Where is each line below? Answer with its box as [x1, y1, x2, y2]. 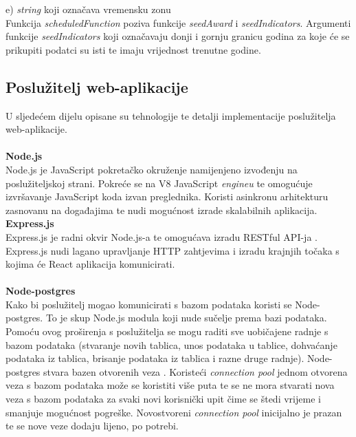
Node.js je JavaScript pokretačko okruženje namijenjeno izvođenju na [5, 162, 298, 176]
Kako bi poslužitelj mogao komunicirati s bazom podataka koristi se [5, 297, 292, 311]
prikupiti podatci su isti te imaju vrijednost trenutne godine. [5, 42, 261, 56]
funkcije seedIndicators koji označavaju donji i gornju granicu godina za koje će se [5, 29, 350, 43]
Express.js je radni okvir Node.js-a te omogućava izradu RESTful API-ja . [5, 229, 318, 244]
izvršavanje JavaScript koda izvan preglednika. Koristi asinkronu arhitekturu [5, 189, 329, 204]
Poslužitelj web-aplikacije [5, 76, 188, 97]
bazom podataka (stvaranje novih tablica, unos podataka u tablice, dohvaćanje [5, 337, 337, 352]
